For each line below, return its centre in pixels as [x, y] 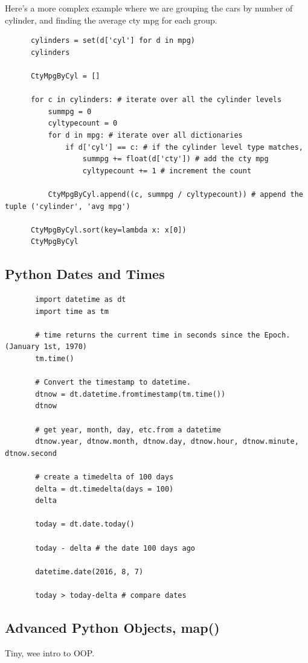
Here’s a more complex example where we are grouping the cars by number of [149, 8]
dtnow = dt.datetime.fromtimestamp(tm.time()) [130, 394]
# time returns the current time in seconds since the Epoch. [163, 335]
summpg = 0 [70, 111]
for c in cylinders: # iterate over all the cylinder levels [156, 100]
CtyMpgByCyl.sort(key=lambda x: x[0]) [108, 230]
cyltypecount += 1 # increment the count [167, 171]
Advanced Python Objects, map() [112, 627]
